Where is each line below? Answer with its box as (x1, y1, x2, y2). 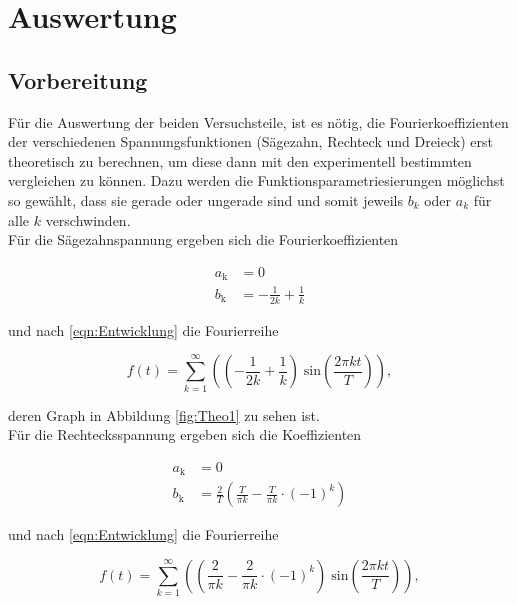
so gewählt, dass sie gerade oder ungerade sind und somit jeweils (8, 189, 403, 210)
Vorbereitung (8, 64, 148, 95)
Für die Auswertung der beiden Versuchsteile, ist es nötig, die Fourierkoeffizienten (8, 111, 509, 132)
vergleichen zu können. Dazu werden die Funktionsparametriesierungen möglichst (8, 170, 505, 191)
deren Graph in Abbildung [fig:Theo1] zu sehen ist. (8, 404, 320, 425)
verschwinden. (45, 209, 131, 230)
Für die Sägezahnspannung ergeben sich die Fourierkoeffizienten (8, 229, 399, 250)
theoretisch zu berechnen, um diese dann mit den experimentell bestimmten (8, 150, 472, 171)
